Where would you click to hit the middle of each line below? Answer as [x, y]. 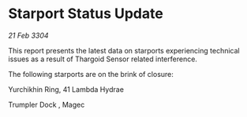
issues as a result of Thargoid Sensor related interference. [103, 59]
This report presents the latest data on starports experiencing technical [124, 50]
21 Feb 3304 [28, 35]
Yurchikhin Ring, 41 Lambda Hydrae [66, 89]
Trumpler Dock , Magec [47, 104]
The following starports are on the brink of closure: [91, 74]
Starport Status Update [86, 14]
